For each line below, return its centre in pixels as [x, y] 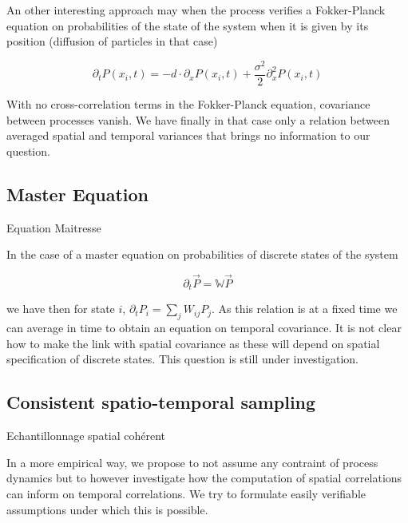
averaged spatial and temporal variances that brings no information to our [188, 135]
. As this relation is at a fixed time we [305, 309]
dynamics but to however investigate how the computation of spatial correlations [204, 478]
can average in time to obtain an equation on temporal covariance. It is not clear [204, 328]
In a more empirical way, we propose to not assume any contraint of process [192, 462]
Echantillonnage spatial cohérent [86, 436]
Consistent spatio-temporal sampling [161, 402]
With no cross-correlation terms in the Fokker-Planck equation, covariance [188, 103]
